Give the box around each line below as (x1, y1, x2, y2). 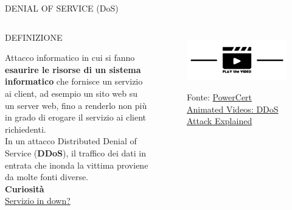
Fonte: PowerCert (187, 91, 252, 103)
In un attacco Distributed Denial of (5, 135, 137, 147)
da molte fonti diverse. (5, 170, 89, 183)
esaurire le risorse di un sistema (5, 63, 141, 75)
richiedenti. (5, 122, 46, 135)
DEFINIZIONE (5, 30, 63, 43)
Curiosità (5, 182, 44, 195)
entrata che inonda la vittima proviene (5, 158, 148, 171)
